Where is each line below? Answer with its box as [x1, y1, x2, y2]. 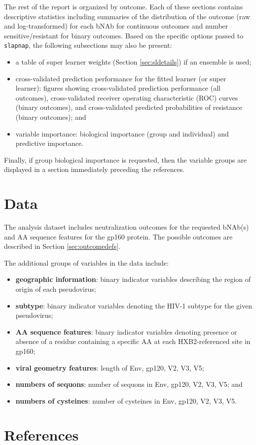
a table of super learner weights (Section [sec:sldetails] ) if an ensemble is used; [15, 57, 252, 67]
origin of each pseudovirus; [15, 284, 96, 294]
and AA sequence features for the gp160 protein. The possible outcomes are [4, 231, 233, 241]
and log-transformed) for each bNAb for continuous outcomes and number [4, 21, 228, 31]
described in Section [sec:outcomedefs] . [4, 241, 120, 251]
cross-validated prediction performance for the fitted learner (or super [15, 73, 226, 83]
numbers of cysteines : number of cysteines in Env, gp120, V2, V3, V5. [15, 395, 237, 406]
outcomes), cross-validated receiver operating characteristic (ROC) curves [15, 92, 238, 103]
